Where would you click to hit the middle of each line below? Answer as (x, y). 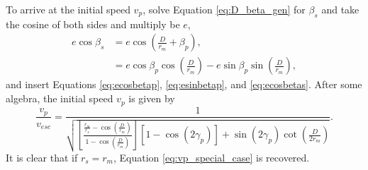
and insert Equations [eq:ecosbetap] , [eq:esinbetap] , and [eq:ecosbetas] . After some (184, 84)
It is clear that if (42, 157)
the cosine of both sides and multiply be (93, 24)
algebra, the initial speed (60, 98)
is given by (152, 98)
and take (340, 9)
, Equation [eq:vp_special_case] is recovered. (211, 157)
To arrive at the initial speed (68, 9)
